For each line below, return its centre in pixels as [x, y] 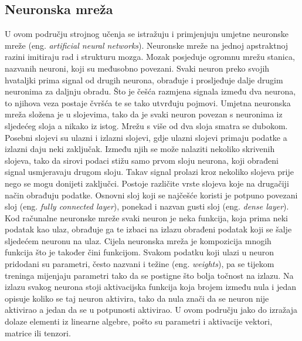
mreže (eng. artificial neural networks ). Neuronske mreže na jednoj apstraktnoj [147, 45]
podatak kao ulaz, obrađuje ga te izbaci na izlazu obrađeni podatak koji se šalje [148, 229]
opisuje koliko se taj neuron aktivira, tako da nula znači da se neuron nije [137, 298]
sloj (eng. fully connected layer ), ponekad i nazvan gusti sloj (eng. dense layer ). [147, 206]
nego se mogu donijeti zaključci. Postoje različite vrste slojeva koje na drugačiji [147, 183]
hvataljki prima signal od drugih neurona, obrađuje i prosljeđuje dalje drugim [144, 80]
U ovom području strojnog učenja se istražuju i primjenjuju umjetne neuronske [147, 34]
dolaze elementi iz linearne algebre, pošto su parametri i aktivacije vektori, [139, 321]
